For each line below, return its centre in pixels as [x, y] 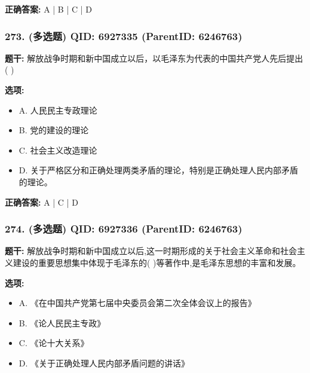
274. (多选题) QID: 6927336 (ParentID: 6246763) [124, 229]
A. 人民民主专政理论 [58, 110]
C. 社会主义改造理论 [58, 150]
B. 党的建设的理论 [54, 130]
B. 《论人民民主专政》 [62, 322]
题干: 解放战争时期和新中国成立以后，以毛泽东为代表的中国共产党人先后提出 [154, 58]
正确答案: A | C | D [42, 202]
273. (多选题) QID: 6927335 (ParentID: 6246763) [124, 36]
